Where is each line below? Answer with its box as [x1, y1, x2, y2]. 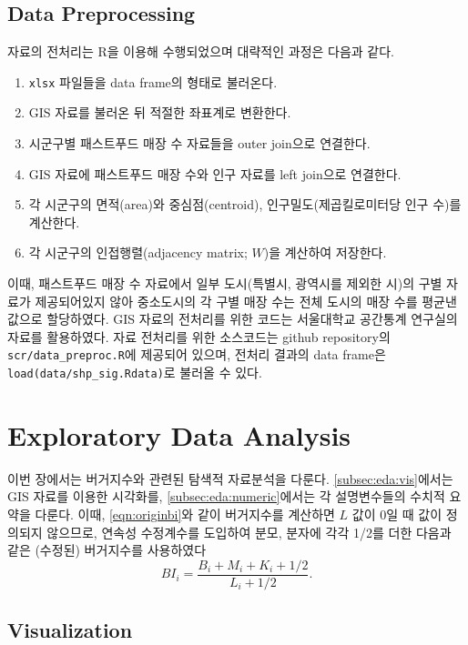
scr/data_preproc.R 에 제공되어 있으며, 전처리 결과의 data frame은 [7, 345, 386, 364]
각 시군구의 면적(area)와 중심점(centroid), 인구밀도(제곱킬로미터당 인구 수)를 [28, 195, 462, 214]
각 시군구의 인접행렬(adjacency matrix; [28, 243, 248, 262]
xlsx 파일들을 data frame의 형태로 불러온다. [28, 72, 278, 91]
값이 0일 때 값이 [351, 505, 443, 524]
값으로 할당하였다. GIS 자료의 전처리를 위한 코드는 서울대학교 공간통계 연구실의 [7, 309, 458, 328]
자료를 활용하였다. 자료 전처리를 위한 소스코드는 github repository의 [7, 327, 391, 346]
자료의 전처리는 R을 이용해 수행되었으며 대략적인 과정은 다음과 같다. [7, 42, 395, 61]
